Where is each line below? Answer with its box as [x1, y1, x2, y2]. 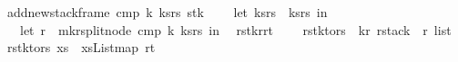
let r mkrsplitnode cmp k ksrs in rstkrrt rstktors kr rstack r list [19, 20, 452, 39]
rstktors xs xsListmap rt [7, 38, 156, 57]
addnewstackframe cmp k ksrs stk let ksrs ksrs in [7, 3, 328, 21]
